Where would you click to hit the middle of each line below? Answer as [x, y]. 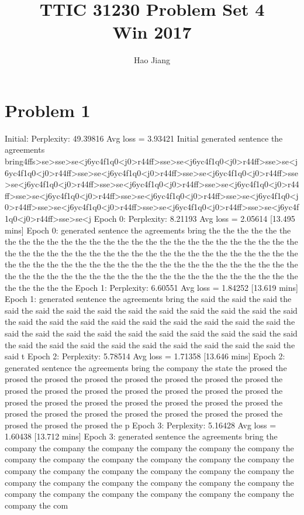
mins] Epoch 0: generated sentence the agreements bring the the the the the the [148, 230]
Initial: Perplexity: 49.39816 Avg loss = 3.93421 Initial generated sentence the [144, 138]
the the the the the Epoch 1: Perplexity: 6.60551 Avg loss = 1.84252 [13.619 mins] [151, 287]
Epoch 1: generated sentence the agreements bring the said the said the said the [148, 299]
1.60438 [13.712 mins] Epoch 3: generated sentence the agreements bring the [141, 436]
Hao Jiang [152, 60]
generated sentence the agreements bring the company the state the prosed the [146, 367]
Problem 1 [48, 110]
